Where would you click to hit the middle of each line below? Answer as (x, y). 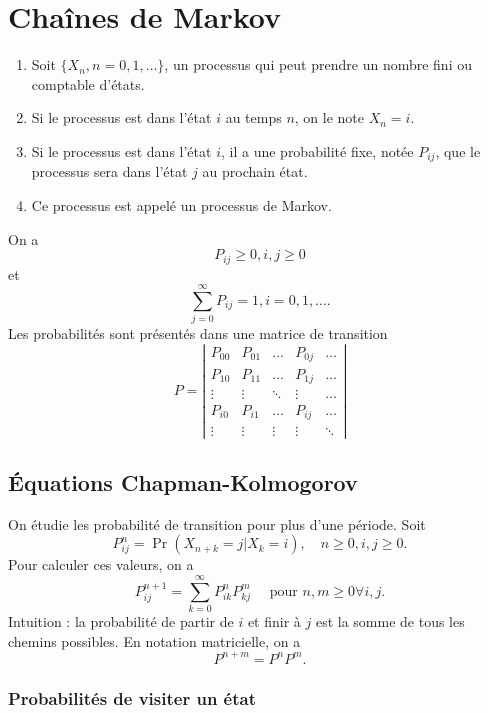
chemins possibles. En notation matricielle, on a (154, 640)
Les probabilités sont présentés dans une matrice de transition (198, 333)
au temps (253, 117)
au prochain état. (255, 171)
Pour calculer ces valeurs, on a (101, 564)
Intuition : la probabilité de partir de (121, 621)
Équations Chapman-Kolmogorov (183, 482)
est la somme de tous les (390, 621)
